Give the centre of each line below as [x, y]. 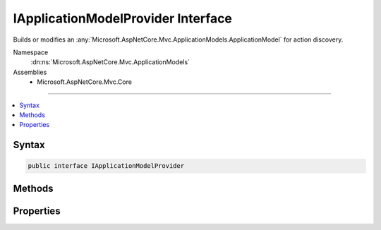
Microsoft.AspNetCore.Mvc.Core [84, 82]
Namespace [31, 52]
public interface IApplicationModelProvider [106, 166]
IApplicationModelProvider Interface [123, 18]
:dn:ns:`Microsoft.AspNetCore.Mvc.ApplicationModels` [110, 62]
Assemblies [30, 72]
